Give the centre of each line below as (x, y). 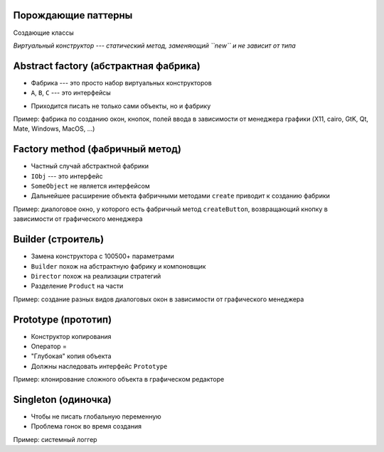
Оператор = (49, 346)
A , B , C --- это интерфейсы (71, 93)
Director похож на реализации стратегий (96, 276)
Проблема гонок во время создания (86, 426)
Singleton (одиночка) (62, 399)
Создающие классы (43, 33)
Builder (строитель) (59, 239)
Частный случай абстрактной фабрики (90, 166)
